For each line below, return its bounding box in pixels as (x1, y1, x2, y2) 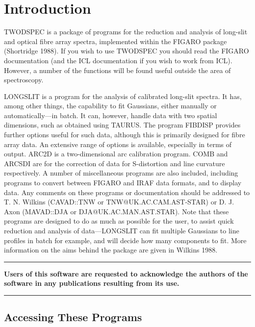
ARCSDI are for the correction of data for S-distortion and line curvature (4, 158, 225, 168)
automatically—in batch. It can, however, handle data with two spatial (4, 110, 217, 120)
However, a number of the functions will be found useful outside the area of (4, 65, 231, 75)
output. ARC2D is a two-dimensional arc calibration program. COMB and (4, 149, 228, 159)
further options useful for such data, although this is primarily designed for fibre (4, 129, 245, 140)
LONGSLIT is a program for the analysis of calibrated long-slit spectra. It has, (4, 91, 242, 101)
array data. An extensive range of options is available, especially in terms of (4, 139, 232, 149)
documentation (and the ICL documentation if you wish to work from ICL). (4, 55, 232, 65)
